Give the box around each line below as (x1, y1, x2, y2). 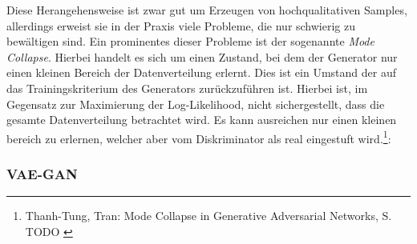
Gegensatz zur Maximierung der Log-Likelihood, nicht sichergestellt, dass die (6, 95, 385, 112)
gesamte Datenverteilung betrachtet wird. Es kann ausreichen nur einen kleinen (6, 111, 397, 128)
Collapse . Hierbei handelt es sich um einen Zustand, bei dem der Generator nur (6, 48, 398, 65)
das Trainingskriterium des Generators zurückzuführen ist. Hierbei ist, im (6, 79, 368, 96)
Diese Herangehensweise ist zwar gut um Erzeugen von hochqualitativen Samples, (6, 2, 407, 18)
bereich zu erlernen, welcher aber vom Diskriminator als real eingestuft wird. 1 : (6, 127, 391, 146)
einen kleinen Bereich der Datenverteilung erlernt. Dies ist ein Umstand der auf (6, 64, 396, 81)
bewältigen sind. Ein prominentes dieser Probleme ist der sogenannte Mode (6, 33, 374, 50)
